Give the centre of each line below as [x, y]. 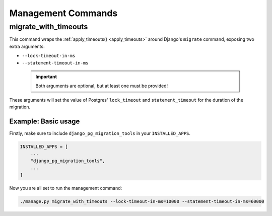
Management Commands [63, 13]
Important [46, 77]
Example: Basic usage [45, 121]
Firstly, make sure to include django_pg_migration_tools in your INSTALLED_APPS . [100, 133]
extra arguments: [27, 46]
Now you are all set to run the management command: [66, 188]
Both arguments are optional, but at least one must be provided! [102, 86]
